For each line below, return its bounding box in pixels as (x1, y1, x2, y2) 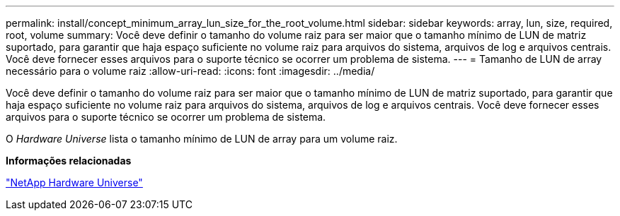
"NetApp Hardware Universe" (6, 176, 143, 188)
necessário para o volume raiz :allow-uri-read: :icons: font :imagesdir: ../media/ (6, 65, 375, 77)
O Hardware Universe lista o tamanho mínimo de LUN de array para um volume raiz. (6, 133, 398, 145)
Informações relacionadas (6, 155, 132, 167)
